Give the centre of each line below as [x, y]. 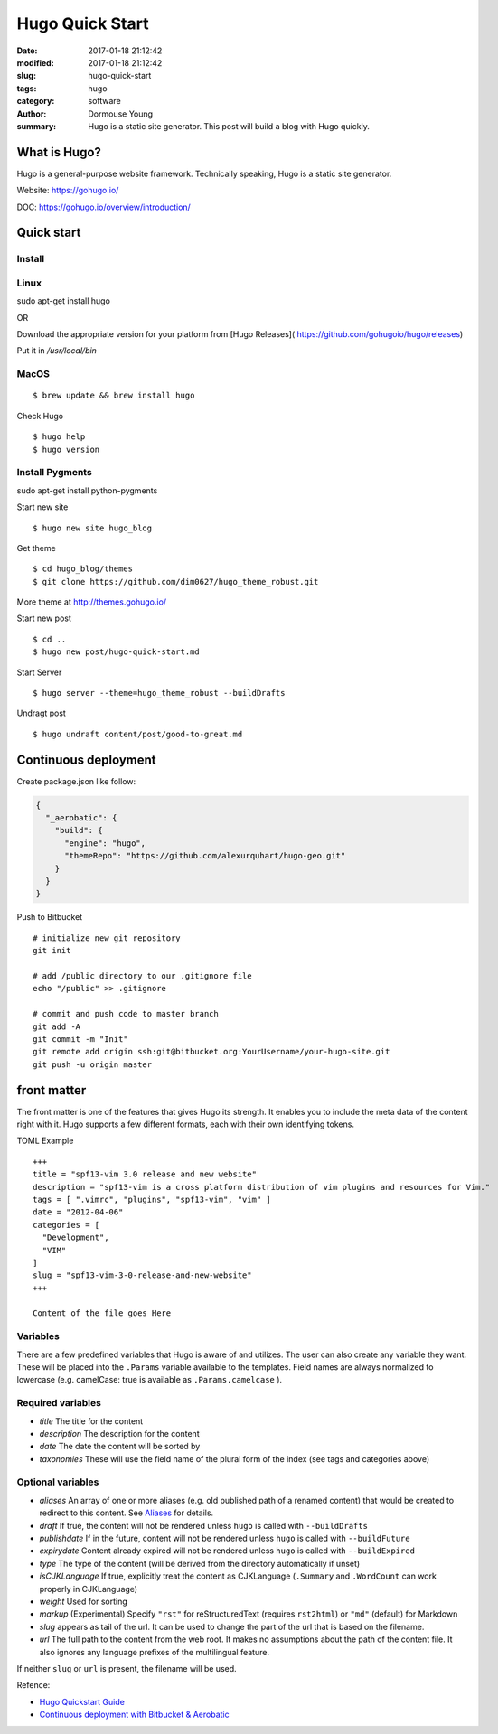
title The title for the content [91, 1421]
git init [52, 951]
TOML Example [45, 1141]
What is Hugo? [59, 152]
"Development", [75, 1237]
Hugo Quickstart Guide [82, 1701]
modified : [35, 62]
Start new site [42, 507]
